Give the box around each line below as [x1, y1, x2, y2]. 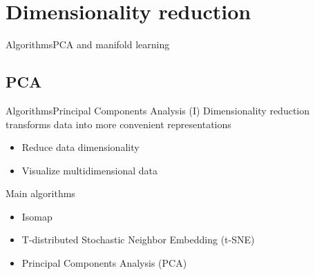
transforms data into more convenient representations [6, 116, 231, 131]
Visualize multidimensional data [21, 163, 157, 177]
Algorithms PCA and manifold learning [6, 37, 170, 52]
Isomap [21, 209, 52, 223]
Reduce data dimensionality [21, 140, 140, 154]
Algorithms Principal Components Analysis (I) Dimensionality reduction [6, 103, 310, 117]
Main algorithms [6, 186, 75, 201]
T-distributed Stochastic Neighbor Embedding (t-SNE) [21, 232, 255, 247]
